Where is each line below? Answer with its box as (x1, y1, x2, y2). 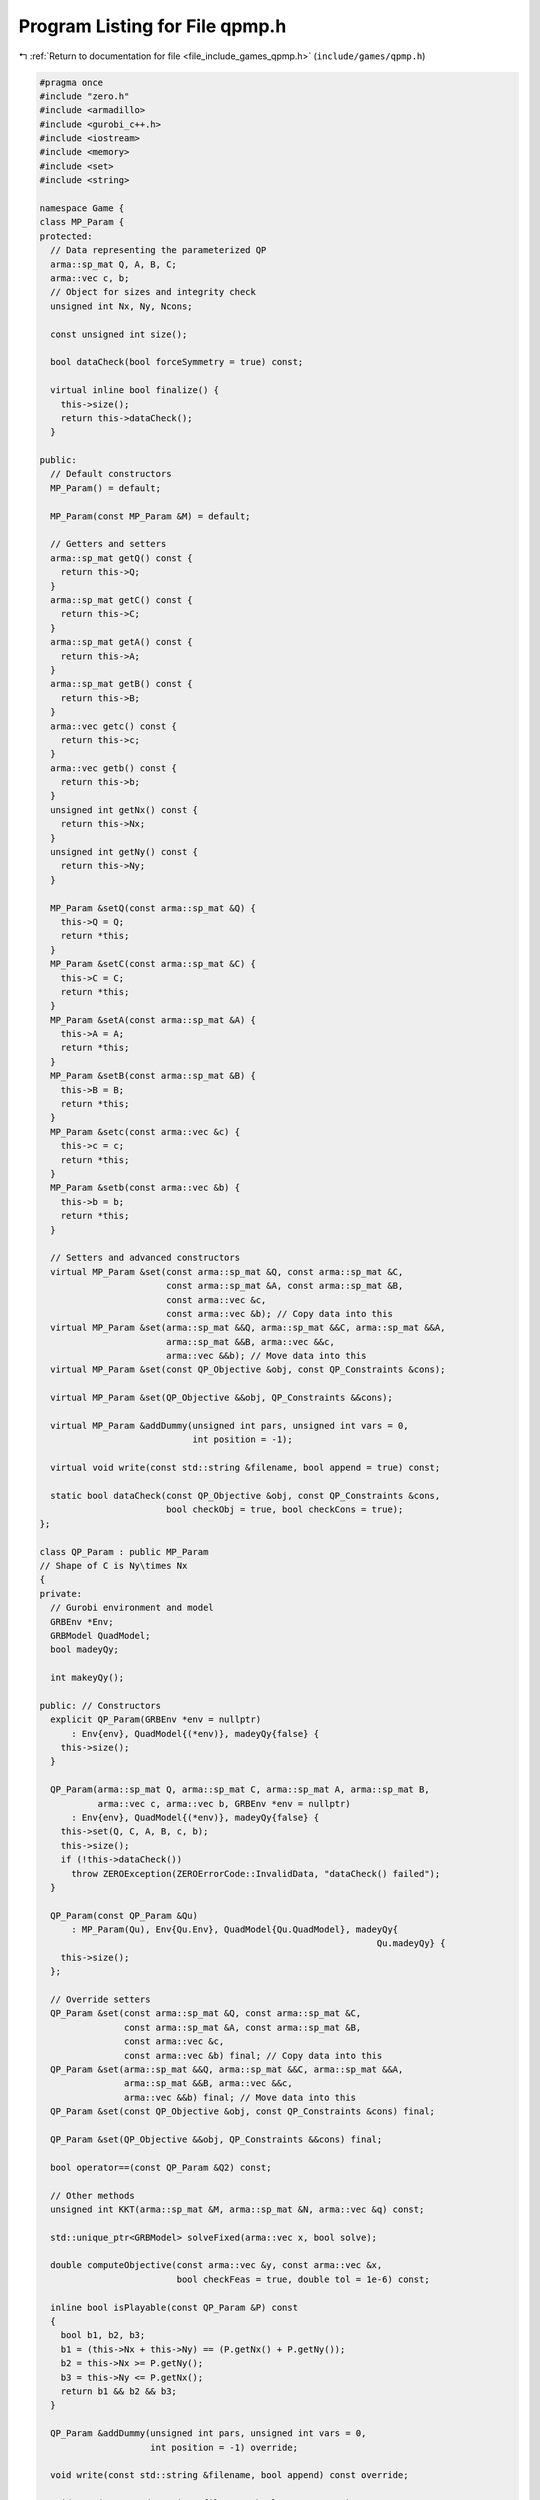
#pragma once (39, 76, 104, 88)
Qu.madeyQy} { (376, 1938, 446, 1949)
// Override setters (50, 1994, 151, 2005)
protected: (39, 230, 93, 242)
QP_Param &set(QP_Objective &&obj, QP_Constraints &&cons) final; (50, 2133, 383, 2145)
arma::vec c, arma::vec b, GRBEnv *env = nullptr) (97, 1798, 351, 1809)
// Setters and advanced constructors (50, 1252, 240, 1264)
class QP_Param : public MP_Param (39, 1546, 209, 1557)
